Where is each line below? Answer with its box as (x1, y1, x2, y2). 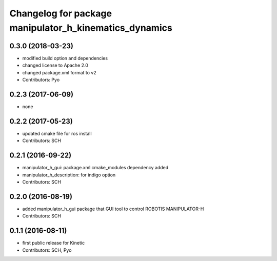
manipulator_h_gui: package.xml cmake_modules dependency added (22, 165, 169, 171)
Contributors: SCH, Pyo (22, 247, 72, 253)
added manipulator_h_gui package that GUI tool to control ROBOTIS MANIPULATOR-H (22, 206, 204, 212)
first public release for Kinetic (22, 240, 85, 246)
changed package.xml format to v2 (22, 69, 97, 75)
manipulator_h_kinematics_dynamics (9, 22, 173, 33)
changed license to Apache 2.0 (22, 62, 88, 69)
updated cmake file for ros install (22, 130, 92, 136)
